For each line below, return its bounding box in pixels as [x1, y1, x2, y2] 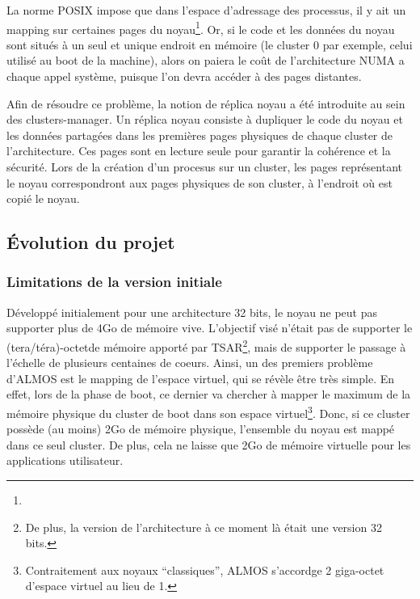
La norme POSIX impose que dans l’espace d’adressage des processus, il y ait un [6, 2, 406, 18]
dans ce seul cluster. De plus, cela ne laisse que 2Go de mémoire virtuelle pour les [6, 436, 411, 453]
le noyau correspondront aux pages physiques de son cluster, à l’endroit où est [6, 174, 393, 191]
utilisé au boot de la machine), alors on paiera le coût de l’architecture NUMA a [6, 52, 405, 69]
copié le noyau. [6, 190, 80, 207]
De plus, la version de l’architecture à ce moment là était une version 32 [25, 518, 382, 535]
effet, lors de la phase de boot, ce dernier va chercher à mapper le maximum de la [6, 386, 411, 403]
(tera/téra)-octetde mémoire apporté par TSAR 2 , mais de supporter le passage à [6, 335, 406, 355]
